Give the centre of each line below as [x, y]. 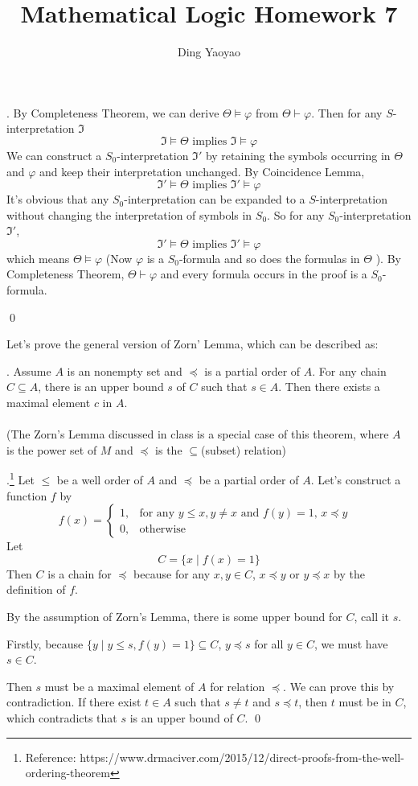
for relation [238, 686]
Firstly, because [45, 643]
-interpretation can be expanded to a [215, 199]
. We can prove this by [339, 686]
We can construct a [54, 155]
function [27, 495]
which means [38, 258]
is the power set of [52, 449]
